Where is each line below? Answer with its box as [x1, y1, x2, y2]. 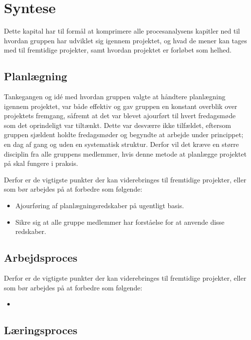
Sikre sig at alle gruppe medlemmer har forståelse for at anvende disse [15, 216, 225, 227]
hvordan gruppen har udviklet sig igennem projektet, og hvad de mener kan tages [4, 35, 247, 45]
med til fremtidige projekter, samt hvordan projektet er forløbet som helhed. [4, 45, 232, 55]
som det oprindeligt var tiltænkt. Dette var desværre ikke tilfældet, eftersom [4, 120, 231, 130]
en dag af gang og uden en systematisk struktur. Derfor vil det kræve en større [4, 139, 239, 149]
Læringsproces [4, 322, 78, 338]
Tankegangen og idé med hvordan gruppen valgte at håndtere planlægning [4, 91, 226, 102]
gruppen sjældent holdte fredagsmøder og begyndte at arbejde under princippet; [4, 129, 244, 140]
